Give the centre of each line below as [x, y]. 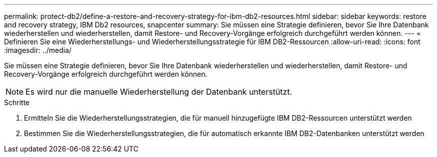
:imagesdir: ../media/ [38, 50]
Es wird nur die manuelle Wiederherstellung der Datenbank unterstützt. [159, 92]
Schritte [17, 102]
